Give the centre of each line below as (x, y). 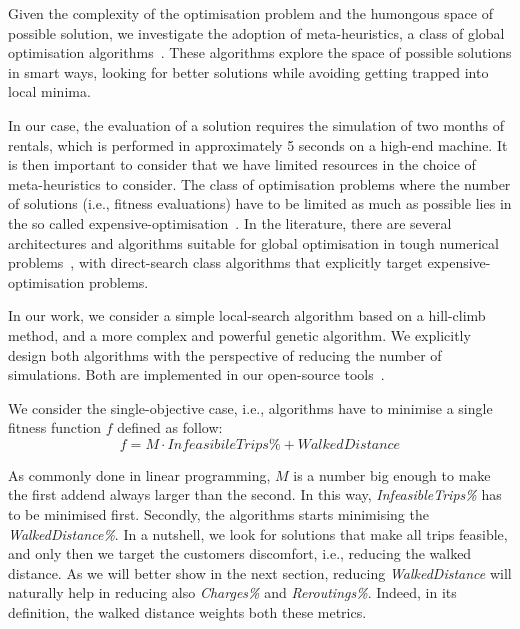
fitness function (55, 427)
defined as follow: (170, 427)
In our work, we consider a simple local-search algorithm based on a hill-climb (247, 315)
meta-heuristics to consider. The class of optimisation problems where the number (259, 183)
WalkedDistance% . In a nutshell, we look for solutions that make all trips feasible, (258, 533)
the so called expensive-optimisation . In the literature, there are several (230, 222)
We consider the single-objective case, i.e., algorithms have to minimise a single (250, 407)
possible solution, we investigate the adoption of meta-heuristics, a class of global (256, 32)
